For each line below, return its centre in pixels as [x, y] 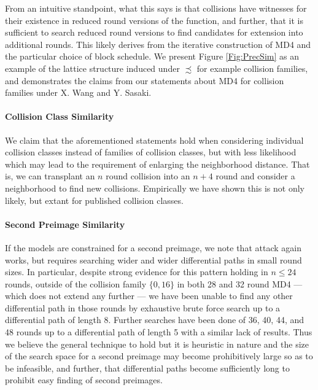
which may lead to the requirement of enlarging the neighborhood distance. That [157, 164]
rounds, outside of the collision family [76, 283]
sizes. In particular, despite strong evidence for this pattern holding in [137, 272]
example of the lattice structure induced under [92, 68]
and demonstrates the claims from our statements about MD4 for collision [145, 80]
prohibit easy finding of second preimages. [84, 380]
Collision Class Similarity [60, 116]
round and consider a [255, 176]
